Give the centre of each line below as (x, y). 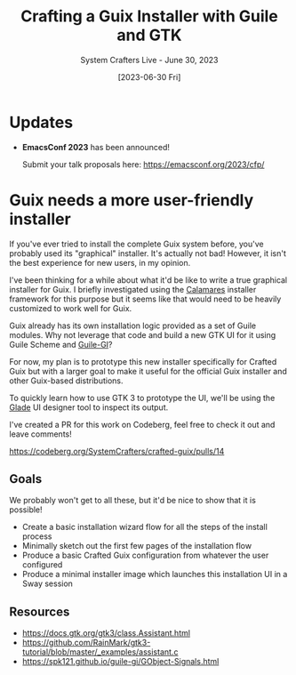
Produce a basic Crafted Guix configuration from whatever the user (145, 555)
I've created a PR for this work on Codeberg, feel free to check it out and (142, 424)
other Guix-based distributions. (66, 381)
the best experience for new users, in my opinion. (100, 262)
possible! (26, 510)
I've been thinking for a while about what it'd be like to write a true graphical (148, 280)
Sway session (48, 583)
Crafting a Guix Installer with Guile (149, 16)
